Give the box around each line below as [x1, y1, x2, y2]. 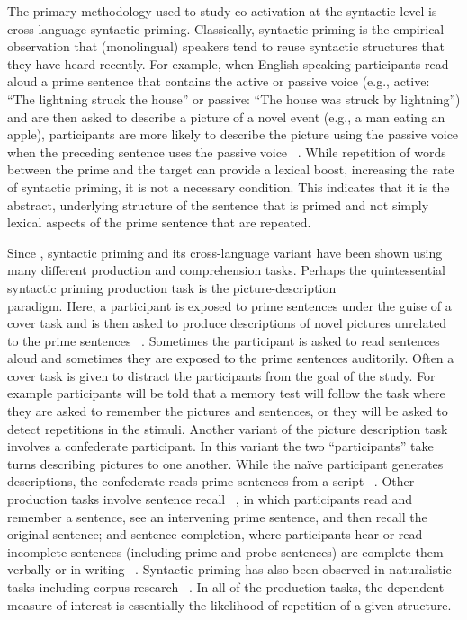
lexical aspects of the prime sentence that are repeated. [7, 213, 311, 232]
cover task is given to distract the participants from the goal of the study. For [7, 366, 436, 385]
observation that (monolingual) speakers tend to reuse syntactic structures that [7, 37, 445, 56]
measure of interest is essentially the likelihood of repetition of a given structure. [7, 595, 452, 614]
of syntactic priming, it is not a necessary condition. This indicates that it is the [7, 177, 450, 196]
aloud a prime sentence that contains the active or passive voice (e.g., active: [7, 72, 430, 91]
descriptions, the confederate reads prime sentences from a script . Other [7, 472, 415, 491]
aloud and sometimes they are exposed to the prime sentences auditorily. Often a [7, 349, 454, 368]
